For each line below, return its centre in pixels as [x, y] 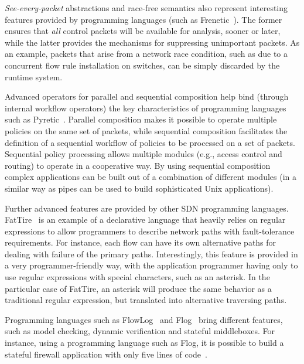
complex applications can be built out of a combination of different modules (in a [151, 177]
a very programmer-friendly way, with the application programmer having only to [151, 265]
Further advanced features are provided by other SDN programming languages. [147, 208]
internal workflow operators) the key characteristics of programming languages [146, 108]
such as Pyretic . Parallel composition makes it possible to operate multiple [141, 119]
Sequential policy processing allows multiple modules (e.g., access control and [144, 154]
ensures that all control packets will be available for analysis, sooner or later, [143, 31]
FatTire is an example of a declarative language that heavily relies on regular [145, 220]
